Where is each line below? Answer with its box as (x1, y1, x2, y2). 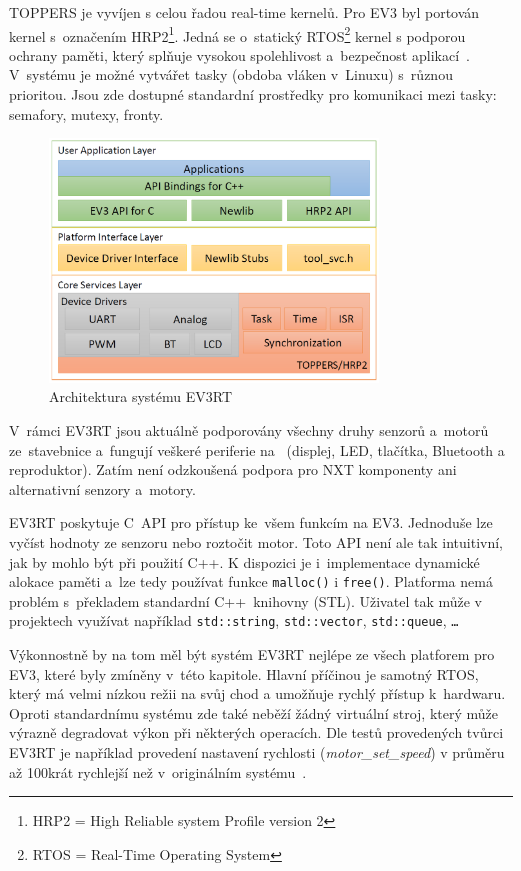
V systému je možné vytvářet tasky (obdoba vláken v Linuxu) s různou (9, 64, 453, 85)
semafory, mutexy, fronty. (9, 103, 164, 124)
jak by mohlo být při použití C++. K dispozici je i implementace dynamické (9, 551, 480, 572)
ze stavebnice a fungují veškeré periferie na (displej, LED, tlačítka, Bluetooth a (9, 439, 505, 460)
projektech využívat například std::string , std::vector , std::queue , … (9, 610, 459, 631)
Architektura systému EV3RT (49, 386, 233, 407)
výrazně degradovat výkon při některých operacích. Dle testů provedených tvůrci (9, 722, 504, 743)
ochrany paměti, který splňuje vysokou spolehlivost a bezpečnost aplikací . (9, 44, 470, 65)
